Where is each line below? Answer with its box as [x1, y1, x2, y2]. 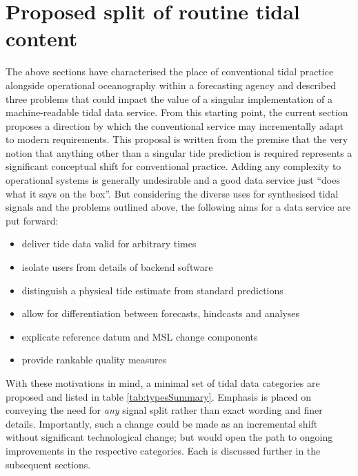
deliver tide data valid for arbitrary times [21, 236, 197, 251]
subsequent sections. [6, 457, 91, 471]
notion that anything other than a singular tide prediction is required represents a [6, 145, 352, 160]
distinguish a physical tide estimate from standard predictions [21, 283, 284, 297]
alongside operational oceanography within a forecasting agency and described [6, 77, 337, 92]
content [6, 24, 78, 53]
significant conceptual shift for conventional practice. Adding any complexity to [6, 159, 341, 173]
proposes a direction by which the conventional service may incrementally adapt [6, 118, 344, 133]
